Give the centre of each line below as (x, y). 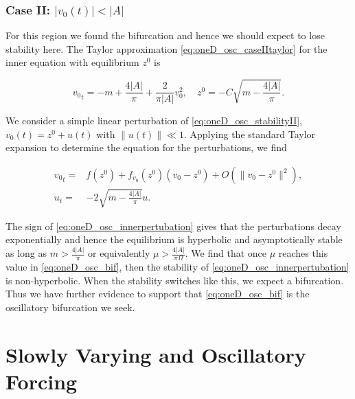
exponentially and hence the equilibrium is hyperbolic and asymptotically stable (174, 239)
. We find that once (226, 253)
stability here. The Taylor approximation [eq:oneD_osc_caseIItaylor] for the (167, 48)
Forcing (42, 381)
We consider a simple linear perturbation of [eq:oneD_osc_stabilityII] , (154, 121)
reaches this (303, 253)
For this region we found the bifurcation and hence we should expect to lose (165, 35)
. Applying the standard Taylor (250, 134)
